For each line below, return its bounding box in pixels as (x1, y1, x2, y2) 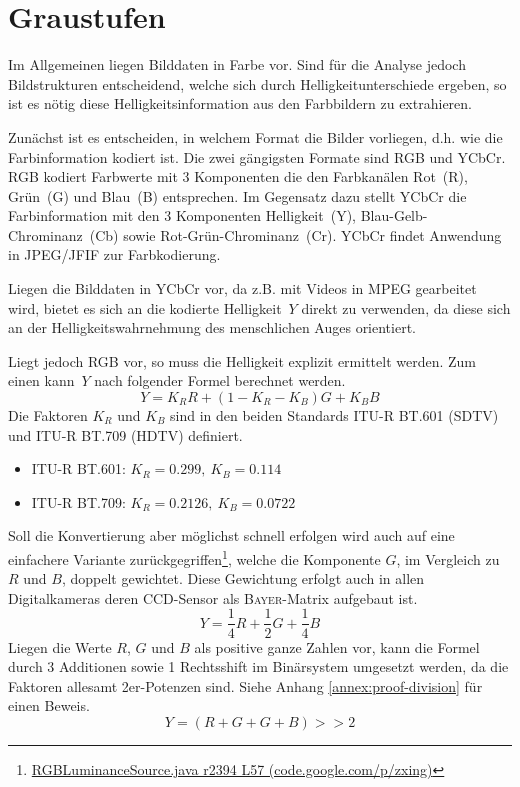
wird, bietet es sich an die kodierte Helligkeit (8, 297, 282, 318)
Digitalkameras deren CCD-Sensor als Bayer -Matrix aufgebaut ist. (8, 587, 418, 608)
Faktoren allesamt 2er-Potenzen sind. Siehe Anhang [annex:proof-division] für (8, 675, 483, 696)
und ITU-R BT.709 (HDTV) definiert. (8, 424, 243, 445)
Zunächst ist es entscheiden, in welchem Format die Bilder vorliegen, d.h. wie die (8, 126, 503, 147)
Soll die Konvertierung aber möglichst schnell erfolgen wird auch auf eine (8, 525, 455, 546)
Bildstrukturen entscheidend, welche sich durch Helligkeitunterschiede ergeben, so (8, 73, 507, 94)
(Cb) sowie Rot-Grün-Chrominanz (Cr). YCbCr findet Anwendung (89, 224, 502, 245)
